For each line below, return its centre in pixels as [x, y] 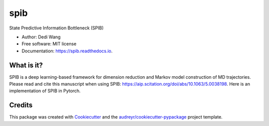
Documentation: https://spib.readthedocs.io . [67, 51]
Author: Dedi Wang [41, 37]
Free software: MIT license [49, 44]
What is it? [26, 65]
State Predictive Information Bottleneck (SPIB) [57, 28]
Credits [21, 105]
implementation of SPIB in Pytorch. [45, 91]
